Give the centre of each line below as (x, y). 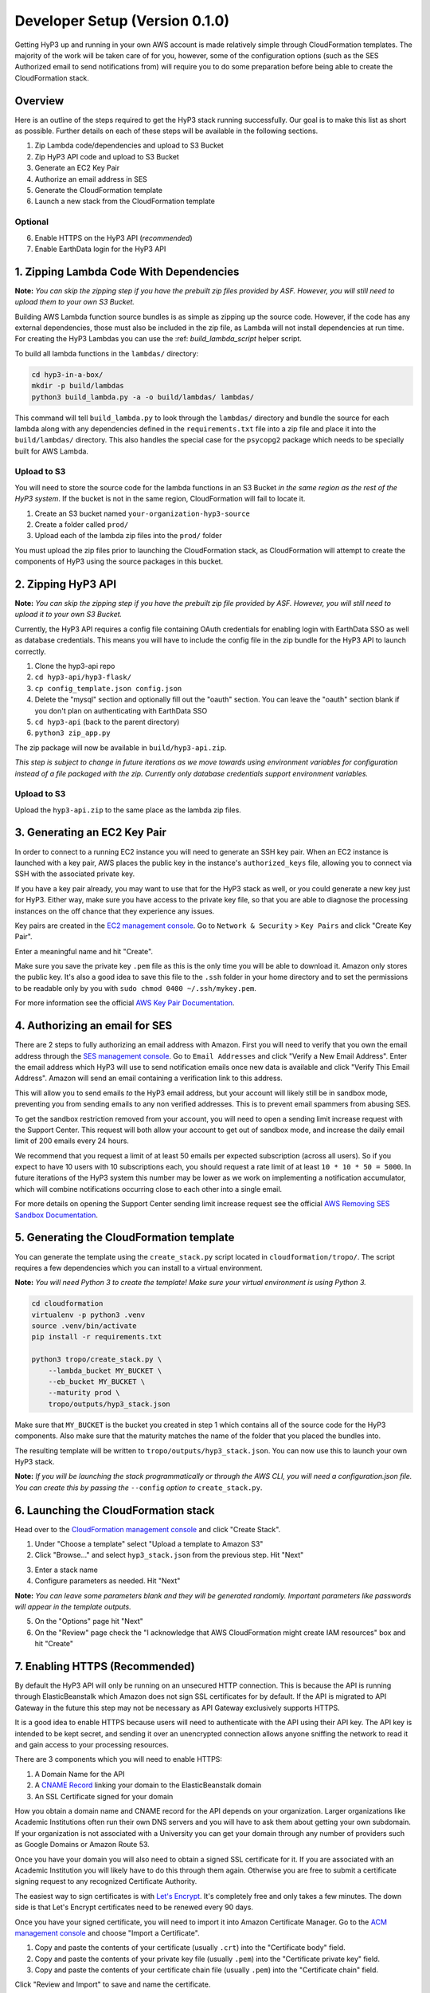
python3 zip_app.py (72, 733)
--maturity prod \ (84, 1393)
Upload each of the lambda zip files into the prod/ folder (128, 536)
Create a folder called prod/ (82, 524)
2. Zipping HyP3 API (66, 584)
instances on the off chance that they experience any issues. (115, 911)
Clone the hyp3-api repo (75, 666)
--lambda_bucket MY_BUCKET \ (105, 1370)
